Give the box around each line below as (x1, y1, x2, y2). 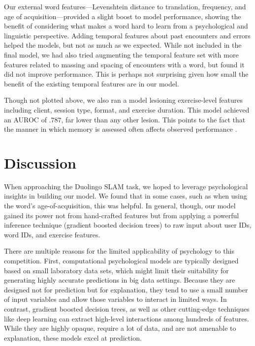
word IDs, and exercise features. (4, 229, 100, 239)
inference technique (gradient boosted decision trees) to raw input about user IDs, (4, 220, 252, 230)
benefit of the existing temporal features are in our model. (4, 78, 179, 88)
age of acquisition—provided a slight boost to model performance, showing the (4, 11, 241, 21)
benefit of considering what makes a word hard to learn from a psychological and (4, 21, 248, 31)
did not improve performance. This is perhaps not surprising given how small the (4, 69, 249, 79)
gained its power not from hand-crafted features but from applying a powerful (4, 210, 239, 220)
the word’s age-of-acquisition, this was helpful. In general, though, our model (4, 201, 236, 211)
